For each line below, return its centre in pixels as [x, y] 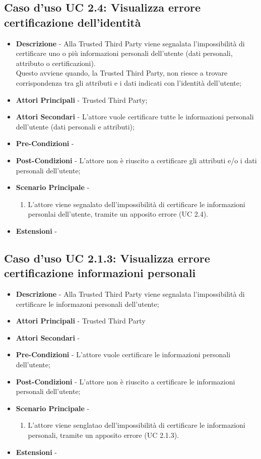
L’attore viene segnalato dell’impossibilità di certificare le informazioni [137, 204]
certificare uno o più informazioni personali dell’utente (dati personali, [124, 53]
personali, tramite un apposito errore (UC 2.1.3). [104, 435]
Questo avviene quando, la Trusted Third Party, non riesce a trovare [122, 73]
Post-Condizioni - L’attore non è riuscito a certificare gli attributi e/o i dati [136, 160]
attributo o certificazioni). [56, 63]
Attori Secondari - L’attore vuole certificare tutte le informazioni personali [135, 117]
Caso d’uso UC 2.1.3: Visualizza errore [107, 258]
